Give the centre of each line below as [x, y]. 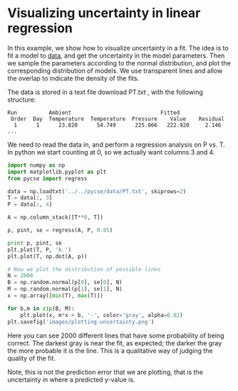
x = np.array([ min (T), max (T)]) [55, 296]
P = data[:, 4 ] [30, 204]
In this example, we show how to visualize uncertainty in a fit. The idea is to [118, 48]
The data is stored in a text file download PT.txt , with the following [105, 92]
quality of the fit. [31, 358]
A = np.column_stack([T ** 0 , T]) [55, 218]
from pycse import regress [47, 178]
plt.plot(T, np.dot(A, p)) [47, 256]
